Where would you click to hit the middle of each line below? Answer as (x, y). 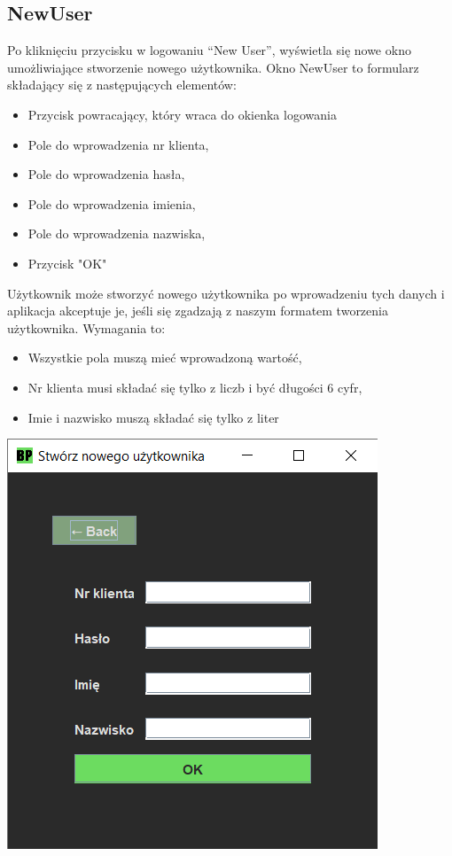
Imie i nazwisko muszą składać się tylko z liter (153, 417)
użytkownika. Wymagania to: (86, 327)
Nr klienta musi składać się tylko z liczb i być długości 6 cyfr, (195, 387)
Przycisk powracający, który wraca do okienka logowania (182, 114)
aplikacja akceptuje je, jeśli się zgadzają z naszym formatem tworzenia (198, 311)
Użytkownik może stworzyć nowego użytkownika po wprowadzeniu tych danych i (226, 293)
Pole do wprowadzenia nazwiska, (117, 233)
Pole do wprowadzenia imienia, (112, 203)
